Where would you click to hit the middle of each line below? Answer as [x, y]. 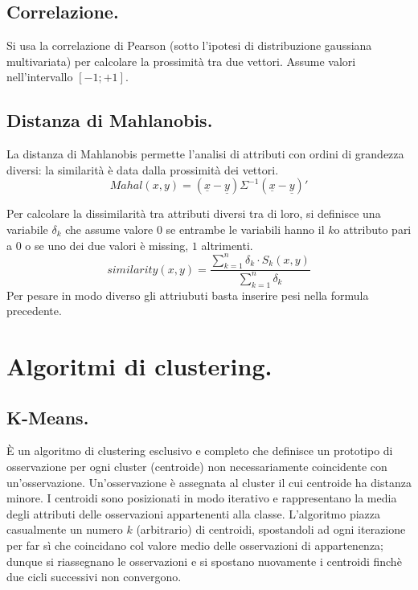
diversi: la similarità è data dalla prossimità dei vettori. [143, 169]
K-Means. [48, 417]
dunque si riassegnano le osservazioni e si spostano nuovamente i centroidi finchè [204, 561]
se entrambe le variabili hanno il [245, 229]
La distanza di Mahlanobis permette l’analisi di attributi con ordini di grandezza [205, 154]
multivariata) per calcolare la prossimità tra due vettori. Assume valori [181, 61]
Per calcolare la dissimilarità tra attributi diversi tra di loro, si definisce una [194, 213]
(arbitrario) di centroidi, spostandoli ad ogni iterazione [271, 529]
